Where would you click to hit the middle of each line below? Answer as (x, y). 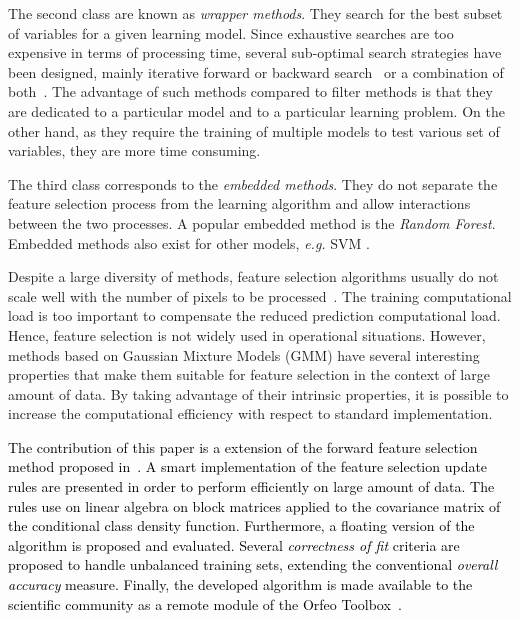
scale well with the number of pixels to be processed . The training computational (260, 295)
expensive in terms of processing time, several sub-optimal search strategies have (255, 52)
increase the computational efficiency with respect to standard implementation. (250, 413)
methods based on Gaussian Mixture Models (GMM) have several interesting (244, 354)
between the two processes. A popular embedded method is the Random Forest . (252, 222)
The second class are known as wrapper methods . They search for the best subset (255, 13)
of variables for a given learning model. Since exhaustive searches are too (231, 32)
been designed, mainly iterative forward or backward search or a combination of (256, 71)
